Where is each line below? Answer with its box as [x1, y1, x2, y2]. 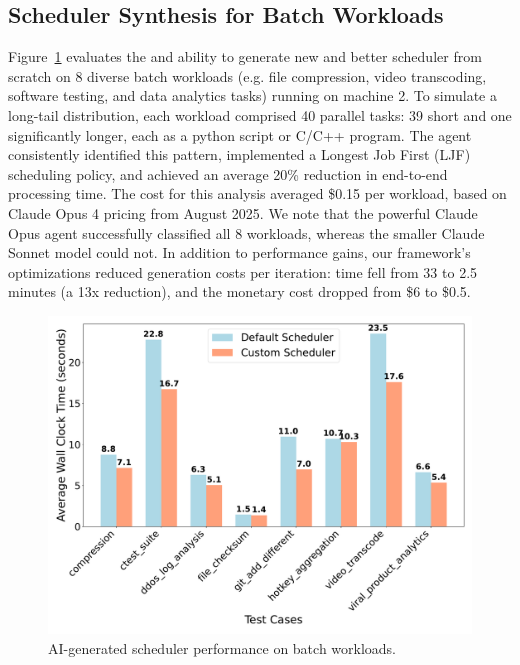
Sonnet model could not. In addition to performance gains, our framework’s [8, 242, 471, 263]
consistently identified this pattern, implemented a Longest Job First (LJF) [8, 144, 471, 165]
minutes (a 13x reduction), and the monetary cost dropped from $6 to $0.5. [8, 281, 471, 302]
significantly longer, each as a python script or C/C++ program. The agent [8, 124, 472, 145]
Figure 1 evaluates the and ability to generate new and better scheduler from [8, 46, 482, 67]
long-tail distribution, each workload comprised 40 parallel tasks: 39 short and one [8, 104, 512, 125]
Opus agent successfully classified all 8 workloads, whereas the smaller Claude [8, 222, 485, 243]
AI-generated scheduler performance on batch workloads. [48, 637, 397, 658]
